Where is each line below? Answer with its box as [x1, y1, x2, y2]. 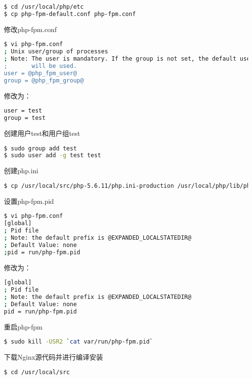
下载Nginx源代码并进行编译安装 [4, 352, 103, 362]
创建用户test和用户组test [4, 128, 80, 138]
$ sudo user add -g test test [4, 152, 101, 159]
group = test [4, 115, 46, 122]
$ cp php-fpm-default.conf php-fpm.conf [4, 10, 136, 17]
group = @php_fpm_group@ [4, 77, 84, 84]
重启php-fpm [4, 321, 43, 331]
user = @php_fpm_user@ [4, 69, 77, 77]
